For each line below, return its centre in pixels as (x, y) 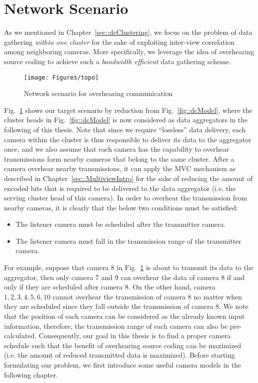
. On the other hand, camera (172, 287)
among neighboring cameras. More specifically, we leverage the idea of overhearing (129, 51)
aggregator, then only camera (49, 277)
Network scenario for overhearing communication (98, 93)
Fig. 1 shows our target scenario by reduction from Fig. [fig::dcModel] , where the (128, 110)
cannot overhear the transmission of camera (119, 296)
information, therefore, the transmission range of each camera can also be (116, 326)
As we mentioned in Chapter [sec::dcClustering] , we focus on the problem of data (128, 32)
